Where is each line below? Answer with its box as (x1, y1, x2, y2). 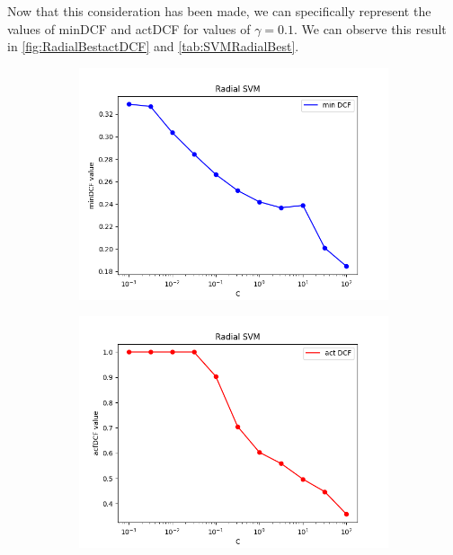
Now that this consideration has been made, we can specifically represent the (7, 2, 431, 20)
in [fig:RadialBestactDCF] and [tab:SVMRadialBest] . (7, 37, 299, 56)
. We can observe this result (293, 19, 447, 38)
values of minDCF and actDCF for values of (7, 19, 251, 38)
